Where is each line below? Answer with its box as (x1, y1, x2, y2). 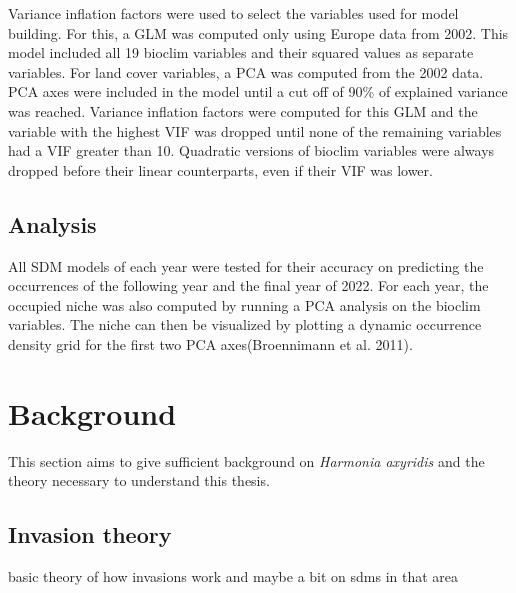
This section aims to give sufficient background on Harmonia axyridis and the (8, 450, 485, 471)
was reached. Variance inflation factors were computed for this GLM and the (8, 100, 478, 121)
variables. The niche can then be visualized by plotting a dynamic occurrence (8, 314, 482, 335)
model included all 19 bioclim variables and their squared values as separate (8, 42, 474, 63)
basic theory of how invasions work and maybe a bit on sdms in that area (8, 566, 459, 587)
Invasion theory (8, 519, 172, 550)
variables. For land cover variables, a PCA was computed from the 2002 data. (8, 61, 484, 82)
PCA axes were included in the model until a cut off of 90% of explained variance (8, 81, 508, 102)
